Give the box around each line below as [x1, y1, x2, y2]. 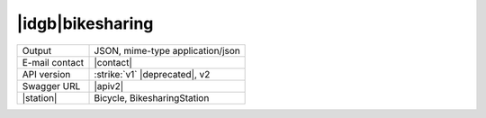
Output [22, 44, 52, 57]
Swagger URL [22, 79, 81, 92]
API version [22, 68, 71, 80]
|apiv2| [94, 79, 124, 92]
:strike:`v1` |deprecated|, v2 [94, 68, 211, 80]
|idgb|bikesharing [16, 14, 154, 33]
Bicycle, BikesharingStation [94, 91, 210, 104]
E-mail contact [22, 56, 85, 68]
